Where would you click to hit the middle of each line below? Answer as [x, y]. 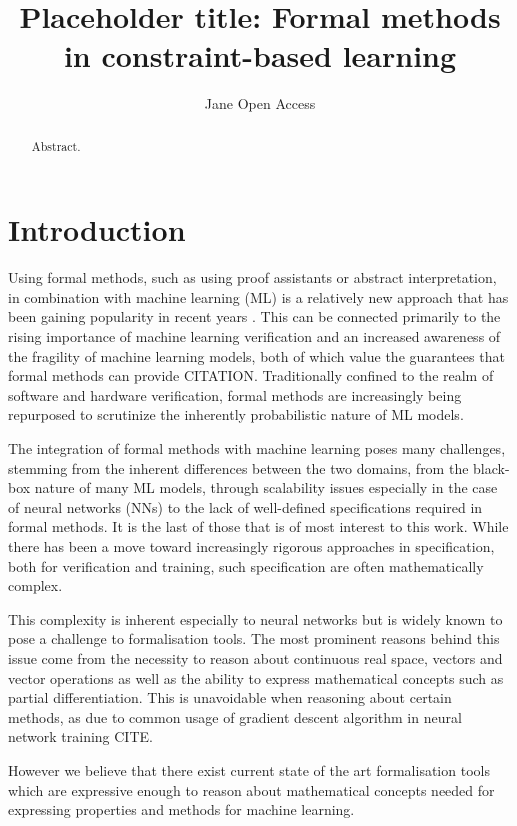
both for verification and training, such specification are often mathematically [246, 565]
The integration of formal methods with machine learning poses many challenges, [257, 448]
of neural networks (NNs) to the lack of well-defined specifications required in [245, 506]
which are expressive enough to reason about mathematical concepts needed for [251, 789]
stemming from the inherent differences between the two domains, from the [238, 467]
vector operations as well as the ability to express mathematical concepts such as [256, 677]
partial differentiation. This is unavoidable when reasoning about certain [230, 697]
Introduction [97, 229]
